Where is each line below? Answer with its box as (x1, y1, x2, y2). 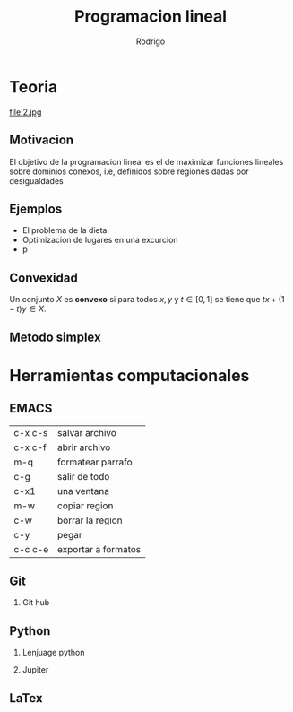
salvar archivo (56, 426, 116, 438)
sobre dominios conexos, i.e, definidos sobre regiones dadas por (9, 166, 249, 177)
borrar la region (56, 514, 123, 526)
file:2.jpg (9, 106, 42, 117)
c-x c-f (13, 441, 47, 454)
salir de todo (56, 470, 110, 482)
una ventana (56, 484, 110, 497)
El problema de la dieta (22, 225, 108, 236)
